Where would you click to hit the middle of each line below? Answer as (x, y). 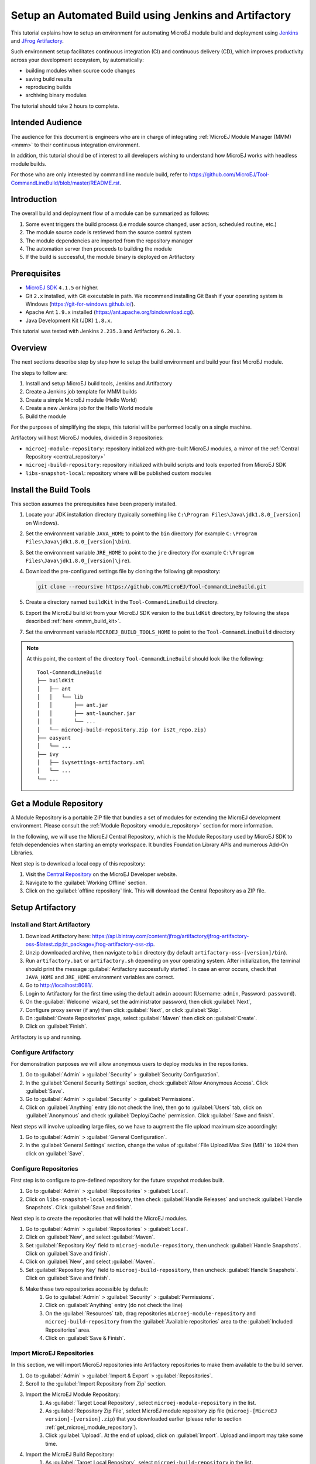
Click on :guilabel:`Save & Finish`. (85, 1338)
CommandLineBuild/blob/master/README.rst (65, 183)
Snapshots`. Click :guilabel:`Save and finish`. (79, 1208)
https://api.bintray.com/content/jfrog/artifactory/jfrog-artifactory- (170, 936)
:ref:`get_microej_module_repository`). (91, 1427)
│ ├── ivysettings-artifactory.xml (91, 762)
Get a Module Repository (57, 803)
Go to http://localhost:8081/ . (59, 985)
